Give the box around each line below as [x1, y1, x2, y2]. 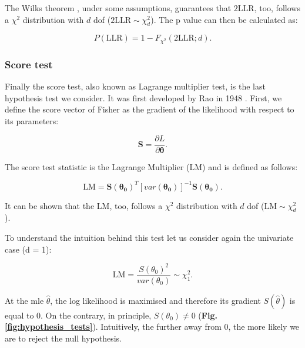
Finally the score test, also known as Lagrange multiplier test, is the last [5, 80, 266, 92]
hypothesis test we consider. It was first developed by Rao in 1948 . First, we [5, 91, 282, 104]
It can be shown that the [5, 199, 95, 211]
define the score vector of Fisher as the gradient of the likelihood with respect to [5, 103, 294, 115]
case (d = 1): [5, 243, 52, 255]
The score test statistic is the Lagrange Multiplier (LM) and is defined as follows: [5, 160, 298, 173]
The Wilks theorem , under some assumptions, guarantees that [5, 2, 232, 14]
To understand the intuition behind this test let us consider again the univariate [5, 231, 294, 243]
